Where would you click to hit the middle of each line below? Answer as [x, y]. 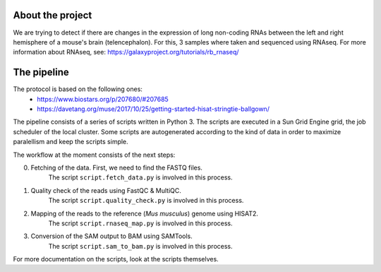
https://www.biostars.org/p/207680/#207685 [103, 99]
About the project [53, 15]
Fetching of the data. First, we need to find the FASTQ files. [116, 167]
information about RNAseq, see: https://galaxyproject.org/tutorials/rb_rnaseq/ [126, 52]
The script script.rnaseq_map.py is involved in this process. [140, 223]
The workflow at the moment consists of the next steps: [94, 155]
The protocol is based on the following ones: [78, 89]
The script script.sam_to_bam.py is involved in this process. [140, 246]
